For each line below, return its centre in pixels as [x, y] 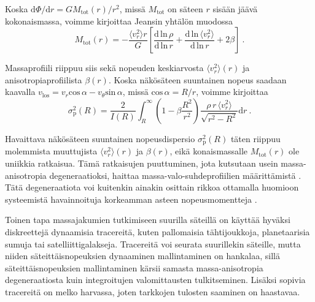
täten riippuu [255, 138]
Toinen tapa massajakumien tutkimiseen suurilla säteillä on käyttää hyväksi [148, 220]
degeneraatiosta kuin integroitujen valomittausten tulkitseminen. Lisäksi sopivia [155, 280]
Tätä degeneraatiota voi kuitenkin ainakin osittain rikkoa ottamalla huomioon [152, 187]
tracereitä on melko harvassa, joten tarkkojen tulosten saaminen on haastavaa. [153, 291]
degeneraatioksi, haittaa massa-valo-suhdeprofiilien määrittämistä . [175, 175]
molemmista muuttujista [51, 151]
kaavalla [20, 92]
